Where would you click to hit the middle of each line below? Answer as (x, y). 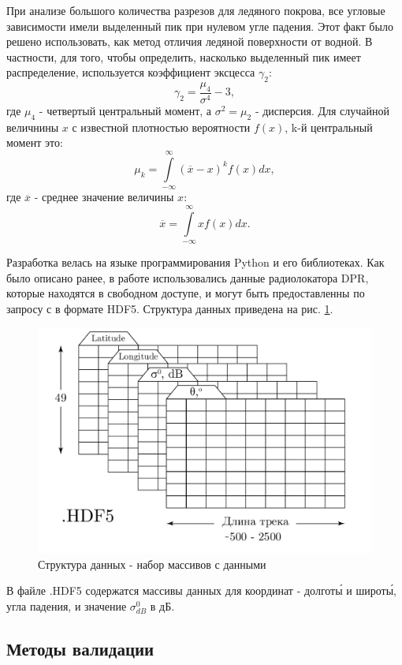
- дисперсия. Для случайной (322, 110)
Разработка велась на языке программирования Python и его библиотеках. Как (195, 262)
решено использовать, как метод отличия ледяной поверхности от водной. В (190, 41)
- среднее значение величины (104, 197)
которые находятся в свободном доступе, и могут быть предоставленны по (186, 293)
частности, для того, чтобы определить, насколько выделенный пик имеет (184, 56)
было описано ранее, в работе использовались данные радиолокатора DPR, (188, 277)
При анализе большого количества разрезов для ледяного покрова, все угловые (196, 10)
